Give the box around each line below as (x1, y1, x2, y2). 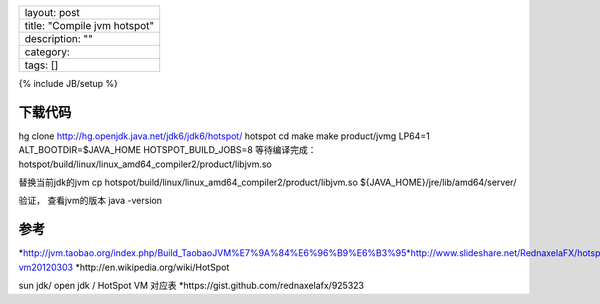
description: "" (24, 32, 94, 45)
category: (24, 45, 70, 59)
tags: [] (24, 58, 59, 72)
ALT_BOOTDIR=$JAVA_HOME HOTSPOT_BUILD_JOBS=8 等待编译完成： (18, 144, 317, 156)
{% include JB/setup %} (18, 78, 119, 89)
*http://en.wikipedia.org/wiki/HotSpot (75, 261, 230, 273)
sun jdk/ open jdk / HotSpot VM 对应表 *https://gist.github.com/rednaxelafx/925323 (18, 280, 365, 292)
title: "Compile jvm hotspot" (24, 19, 155, 32)
